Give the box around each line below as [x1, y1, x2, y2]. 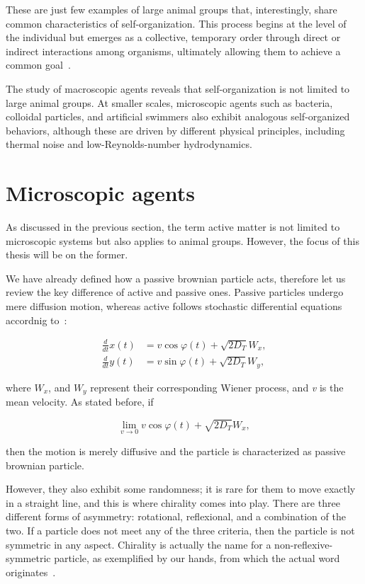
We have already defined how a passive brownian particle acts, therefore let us [6, 270, 346, 285]
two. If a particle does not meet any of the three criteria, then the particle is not [6, 522, 355, 537]
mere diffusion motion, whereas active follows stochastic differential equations [6, 299, 342, 314]
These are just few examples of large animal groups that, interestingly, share [6, 2, 337, 16]
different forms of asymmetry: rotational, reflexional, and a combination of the [6, 509, 346, 524]
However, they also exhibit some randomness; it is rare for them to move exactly [6, 481, 356, 496]
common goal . [6, 57, 71, 72]
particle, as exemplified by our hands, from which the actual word [54, 551, 340, 566]
